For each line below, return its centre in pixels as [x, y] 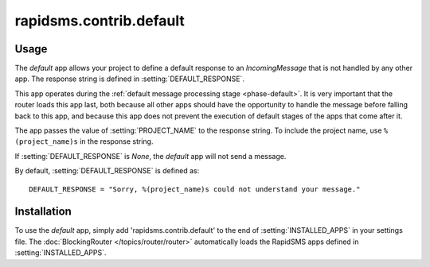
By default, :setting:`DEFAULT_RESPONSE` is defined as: [107, 171]
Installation [43, 212]
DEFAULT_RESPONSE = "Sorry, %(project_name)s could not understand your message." [195, 189]
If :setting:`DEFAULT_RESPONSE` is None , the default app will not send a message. [150, 156]
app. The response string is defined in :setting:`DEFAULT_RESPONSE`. [129, 79]
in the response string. [117, 141]
